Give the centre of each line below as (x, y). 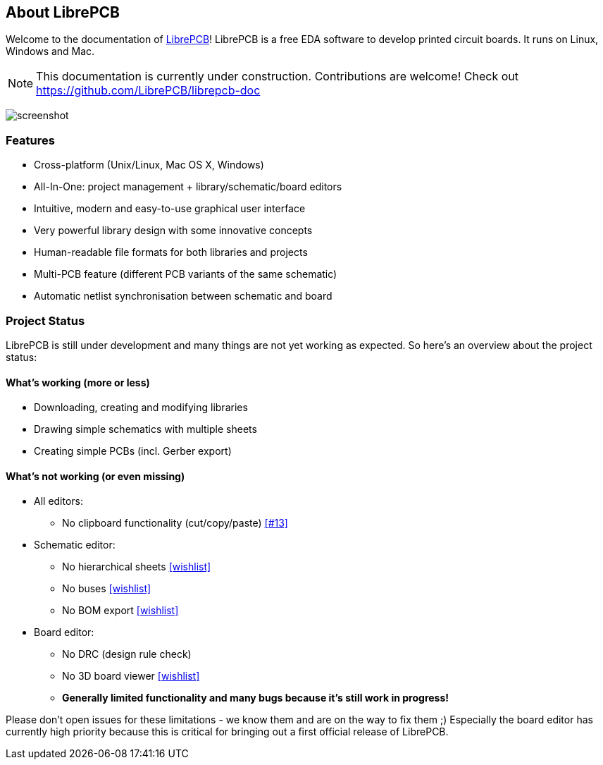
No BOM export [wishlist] (120, 611)
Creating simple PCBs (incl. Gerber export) (133, 451)
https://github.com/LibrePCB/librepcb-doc (148, 91)
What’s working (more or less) (78, 382)
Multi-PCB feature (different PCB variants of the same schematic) (186, 274)
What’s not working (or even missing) (95, 476)
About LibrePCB (63, 12)
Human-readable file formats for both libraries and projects (171, 252)
